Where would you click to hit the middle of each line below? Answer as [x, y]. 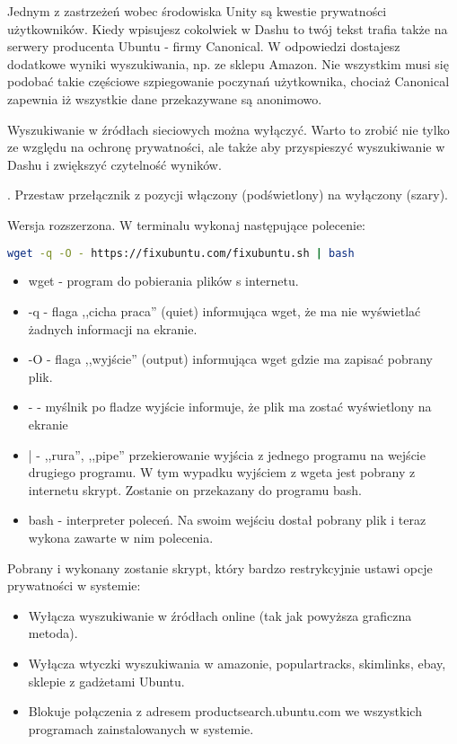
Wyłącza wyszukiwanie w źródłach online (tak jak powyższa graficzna [220, 615]
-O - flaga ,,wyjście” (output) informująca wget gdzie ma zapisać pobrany [230, 359]
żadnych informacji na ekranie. [113, 328]
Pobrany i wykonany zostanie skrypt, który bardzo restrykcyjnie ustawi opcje [220, 567]
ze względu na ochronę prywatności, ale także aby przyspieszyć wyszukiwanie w [226, 147]
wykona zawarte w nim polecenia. [121, 537]
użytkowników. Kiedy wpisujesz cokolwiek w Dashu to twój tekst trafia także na [228, 28]
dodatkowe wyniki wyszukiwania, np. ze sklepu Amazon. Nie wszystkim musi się [228, 63]
